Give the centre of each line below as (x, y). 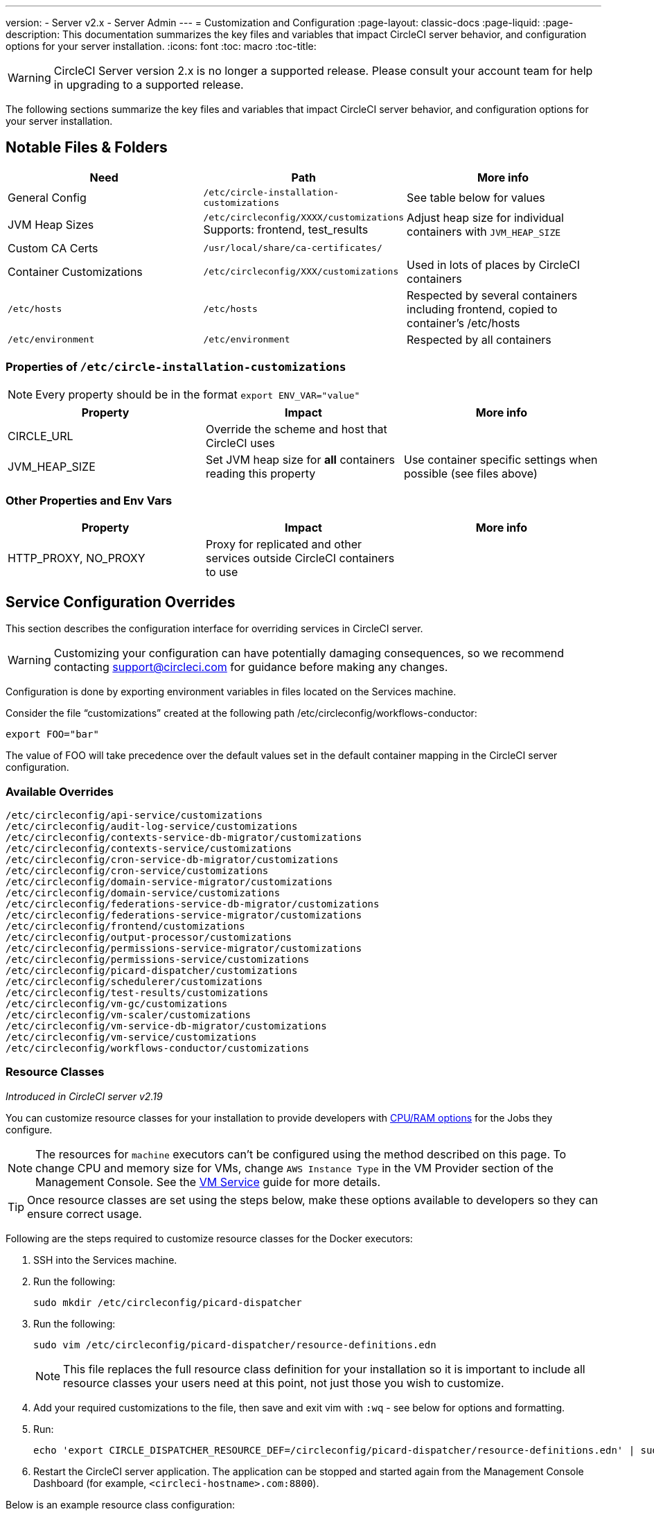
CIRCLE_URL (41, 436)
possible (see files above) (470, 473)
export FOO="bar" (52, 734)
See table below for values (476, 197)
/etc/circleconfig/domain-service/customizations (143, 893)
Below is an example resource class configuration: (120, 1504)
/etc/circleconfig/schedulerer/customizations (134, 981)
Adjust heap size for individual (485, 217)
